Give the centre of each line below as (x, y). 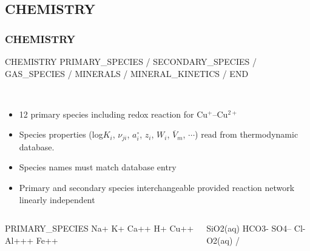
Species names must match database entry (98, 167)
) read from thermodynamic (247, 134)
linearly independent (57, 199)
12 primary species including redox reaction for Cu (113, 114)
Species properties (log (61, 134)
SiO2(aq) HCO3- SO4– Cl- (256, 228)
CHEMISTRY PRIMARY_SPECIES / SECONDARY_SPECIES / (131, 61)
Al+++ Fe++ (32, 240)
